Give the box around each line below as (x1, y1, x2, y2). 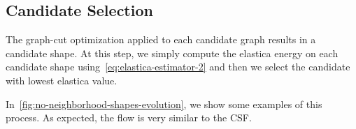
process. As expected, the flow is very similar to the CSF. (6, 110, 252, 125)
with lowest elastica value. (6, 73, 118, 87)
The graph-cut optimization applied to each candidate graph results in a (6, 32, 316, 47)
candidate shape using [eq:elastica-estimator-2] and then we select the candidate (6, 59, 350, 74)
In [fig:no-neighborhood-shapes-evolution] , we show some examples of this (6, 96, 322, 111)
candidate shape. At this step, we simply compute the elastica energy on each (6, 45, 339, 60)
